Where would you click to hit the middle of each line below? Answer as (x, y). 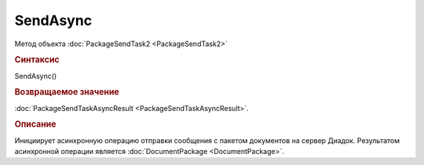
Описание (35, 124)
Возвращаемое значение (67, 92)
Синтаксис (37, 60)
